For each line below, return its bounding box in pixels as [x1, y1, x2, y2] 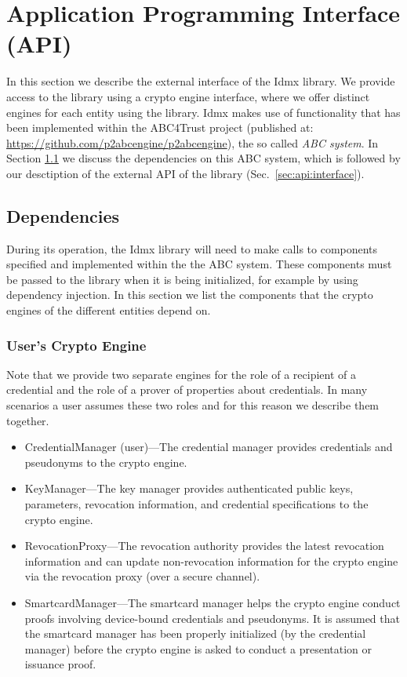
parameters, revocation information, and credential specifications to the [24, 496, 369, 512]
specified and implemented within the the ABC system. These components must [6, 256, 392, 272]
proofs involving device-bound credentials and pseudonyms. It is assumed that [24, 610, 400, 626]
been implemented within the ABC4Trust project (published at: [6, 119, 314, 136]
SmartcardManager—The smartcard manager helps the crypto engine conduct [24, 594, 401, 610]
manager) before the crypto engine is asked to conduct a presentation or [24, 640, 372, 657]
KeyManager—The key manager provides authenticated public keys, [24, 480, 354, 497]
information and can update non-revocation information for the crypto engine [24, 552, 398, 569]
